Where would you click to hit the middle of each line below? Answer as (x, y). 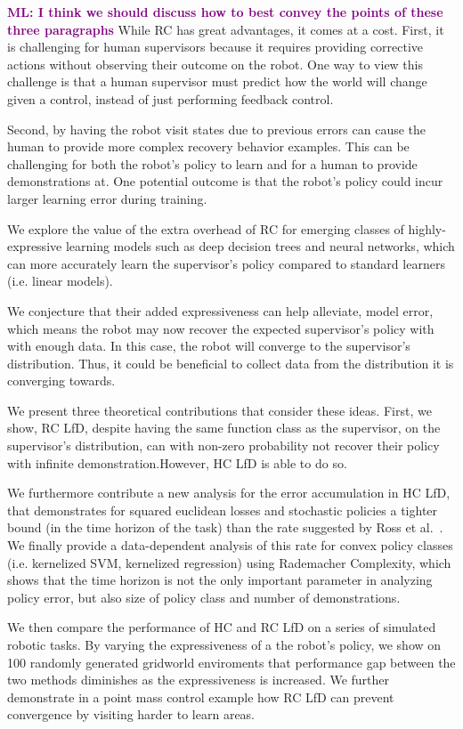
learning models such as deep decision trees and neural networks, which (260, 246)
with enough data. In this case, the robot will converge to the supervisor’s (209, 346)
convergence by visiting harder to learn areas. (131, 714)
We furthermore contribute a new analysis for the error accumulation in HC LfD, (229, 493)
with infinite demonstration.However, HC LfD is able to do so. (177, 462)
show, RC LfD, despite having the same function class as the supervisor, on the (224, 428)
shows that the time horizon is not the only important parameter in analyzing (220, 580)
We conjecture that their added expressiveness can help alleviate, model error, (220, 310)
